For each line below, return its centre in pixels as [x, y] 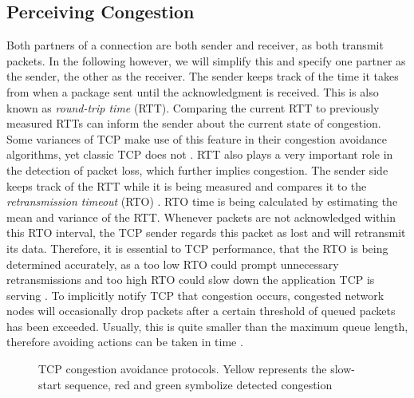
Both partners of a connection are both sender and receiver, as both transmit [195, 45]
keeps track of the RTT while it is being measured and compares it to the [187, 185]
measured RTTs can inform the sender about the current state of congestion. [194, 123]
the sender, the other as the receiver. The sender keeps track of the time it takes [203, 76]
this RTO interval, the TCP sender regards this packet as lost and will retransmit [206, 232]
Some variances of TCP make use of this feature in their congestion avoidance [197, 138]
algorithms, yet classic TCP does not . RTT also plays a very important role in [200, 154]
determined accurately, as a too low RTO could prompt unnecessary [173, 264]
